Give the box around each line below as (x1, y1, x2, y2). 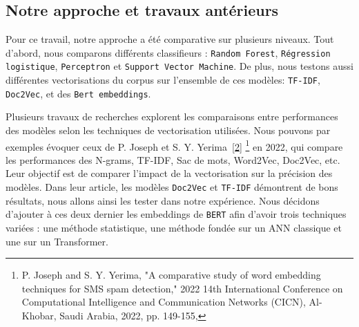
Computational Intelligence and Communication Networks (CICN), (21, 295, 306, 309)
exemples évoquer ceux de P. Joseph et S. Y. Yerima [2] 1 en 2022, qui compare (6, 137, 343, 153)
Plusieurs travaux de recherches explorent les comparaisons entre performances (6, 109, 338, 124)
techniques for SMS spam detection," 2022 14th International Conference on (21, 281, 343, 295)
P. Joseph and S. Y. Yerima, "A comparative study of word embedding (21, 268, 321, 282)
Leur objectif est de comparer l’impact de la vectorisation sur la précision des (6, 166, 333, 180)
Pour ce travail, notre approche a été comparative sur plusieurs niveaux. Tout (6, 32, 334, 46)
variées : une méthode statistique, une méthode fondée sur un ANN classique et (6, 220, 342, 234)
